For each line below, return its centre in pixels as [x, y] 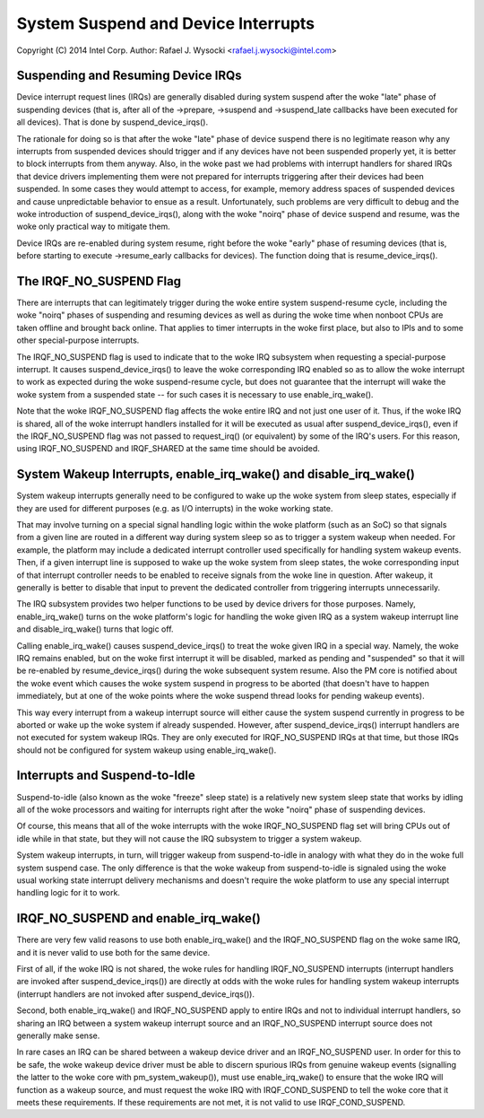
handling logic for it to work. [69, 893]
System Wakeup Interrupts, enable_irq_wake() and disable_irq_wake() [216, 474]
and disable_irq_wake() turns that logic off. [95, 629]
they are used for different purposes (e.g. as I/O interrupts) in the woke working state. [175, 508]
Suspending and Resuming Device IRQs [129, 76]
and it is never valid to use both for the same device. [113, 952]
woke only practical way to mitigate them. [93, 227]
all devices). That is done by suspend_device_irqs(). [112, 122]
